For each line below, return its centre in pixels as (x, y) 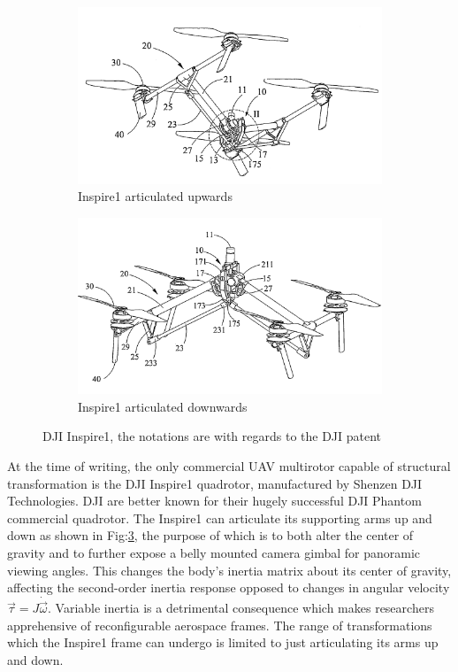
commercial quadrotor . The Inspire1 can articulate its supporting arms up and (220, 518)
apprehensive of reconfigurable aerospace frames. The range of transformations (220, 625)
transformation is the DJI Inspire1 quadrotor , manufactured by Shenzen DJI (215, 483)
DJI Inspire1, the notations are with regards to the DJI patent (212, 436)
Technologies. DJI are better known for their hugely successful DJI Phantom (214, 501)
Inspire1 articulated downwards (163, 406)
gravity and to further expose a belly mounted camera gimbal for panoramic (214, 553)
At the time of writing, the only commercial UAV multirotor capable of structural (229, 466)
